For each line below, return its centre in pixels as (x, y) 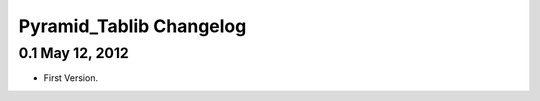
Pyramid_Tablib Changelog (132, 26)
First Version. (71, 78)
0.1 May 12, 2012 (73, 53)
